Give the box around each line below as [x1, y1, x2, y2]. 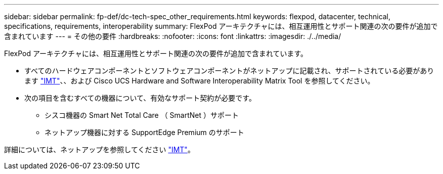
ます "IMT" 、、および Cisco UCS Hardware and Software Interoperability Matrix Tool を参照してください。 [24, 76, 375, 85]
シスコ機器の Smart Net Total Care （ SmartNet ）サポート [45, 111, 239, 119]
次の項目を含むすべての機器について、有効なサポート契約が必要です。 [24, 94, 256, 102]
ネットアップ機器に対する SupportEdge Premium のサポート [45, 128, 244, 137]
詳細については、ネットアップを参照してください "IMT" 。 [4, 145, 195, 154]
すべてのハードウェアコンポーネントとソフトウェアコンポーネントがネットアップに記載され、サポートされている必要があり [24, 66, 434, 75]
